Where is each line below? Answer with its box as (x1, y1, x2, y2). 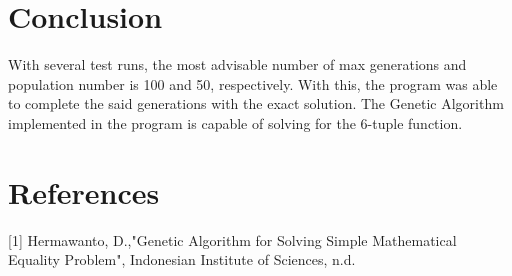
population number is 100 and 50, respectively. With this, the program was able (8, 73, 498, 94)
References (8, 171, 160, 212)
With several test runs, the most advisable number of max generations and (8, 54, 467, 75)
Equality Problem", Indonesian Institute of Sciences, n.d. (8, 249, 356, 270)
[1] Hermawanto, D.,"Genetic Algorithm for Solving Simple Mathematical (8, 229, 457, 250)
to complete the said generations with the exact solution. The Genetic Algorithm (8, 93, 504, 114)
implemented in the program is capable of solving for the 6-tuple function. (8, 112, 463, 133)
